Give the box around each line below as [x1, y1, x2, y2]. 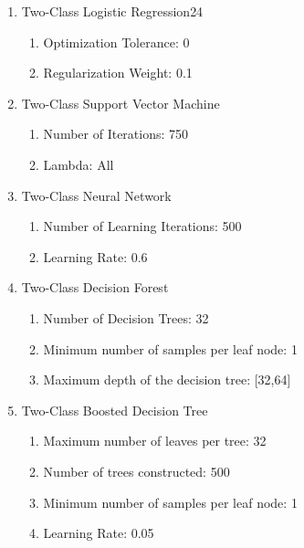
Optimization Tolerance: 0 [43, 32, 190, 51]
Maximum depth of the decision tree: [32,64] [43, 370, 291, 389]
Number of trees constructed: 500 [43, 461, 230, 480]
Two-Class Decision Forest [21, 278, 169, 297]
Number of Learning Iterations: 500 [43, 216, 242, 236]
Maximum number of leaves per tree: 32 [43, 431, 267, 450]
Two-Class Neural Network [21, 185, 172, 205]
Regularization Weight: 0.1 [43, 63, 193, 82]
